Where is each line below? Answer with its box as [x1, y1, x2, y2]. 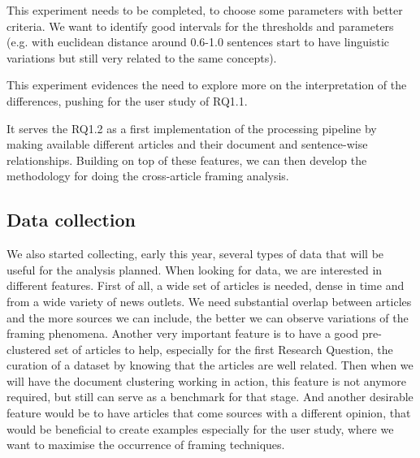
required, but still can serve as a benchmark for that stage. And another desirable [6, 388, 414, 405]
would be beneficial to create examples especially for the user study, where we [6, 420, 394, 437]
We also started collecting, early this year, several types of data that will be [6, 245, 384, 262]
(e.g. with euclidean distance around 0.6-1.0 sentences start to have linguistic [6, 33, 390, 50]
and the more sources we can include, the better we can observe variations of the [6, 309, 409, 326]
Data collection [6, 207, 136, 232]
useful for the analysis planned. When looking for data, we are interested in [6, 261, 383, 278]
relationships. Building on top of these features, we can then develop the [6, 151, 367, 168]
